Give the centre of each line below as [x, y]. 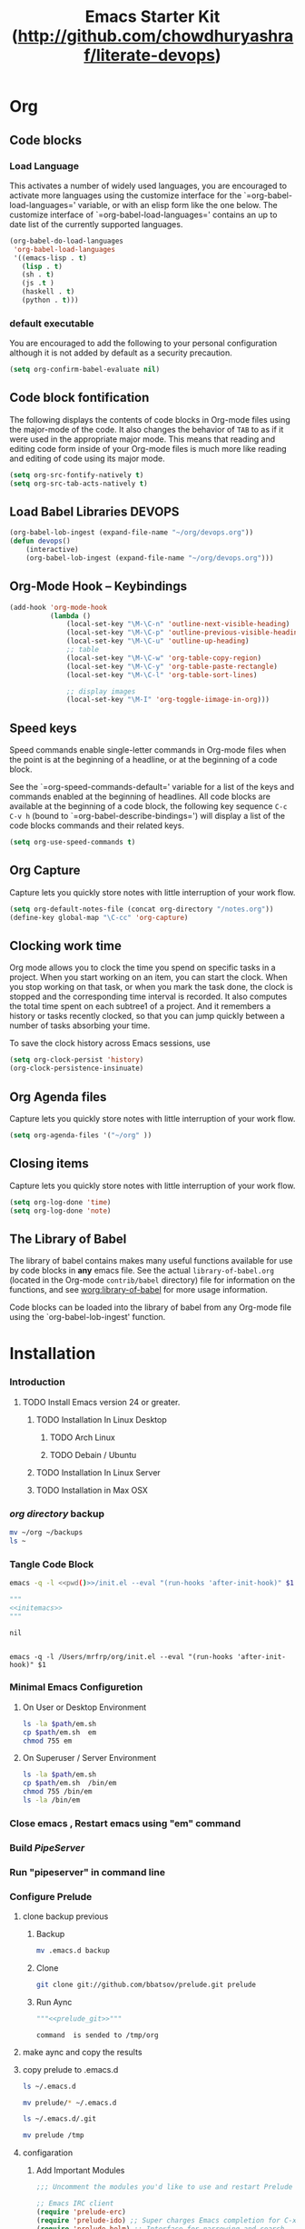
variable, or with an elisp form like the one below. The [178, 205]
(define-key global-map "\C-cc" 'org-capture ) [99, 917]
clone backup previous [65, 1916]
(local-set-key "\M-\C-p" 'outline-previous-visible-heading [184, 633]
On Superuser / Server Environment [89, 1758]
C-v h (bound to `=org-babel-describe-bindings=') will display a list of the [148, 816]
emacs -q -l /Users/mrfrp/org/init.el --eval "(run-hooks [121, 1656]
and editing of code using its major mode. [87, 458]
